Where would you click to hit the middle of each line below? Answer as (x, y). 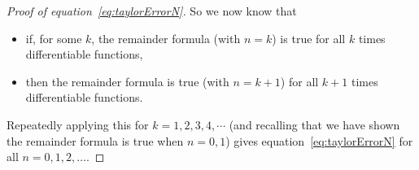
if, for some (54, 38)
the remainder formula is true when (95, 140)
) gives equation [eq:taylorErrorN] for (319, 140)
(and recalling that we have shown (314, 124)
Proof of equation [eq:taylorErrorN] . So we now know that (152, 11)
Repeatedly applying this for (78, 124)
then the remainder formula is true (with (127, 81)
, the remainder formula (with (166, 38)
